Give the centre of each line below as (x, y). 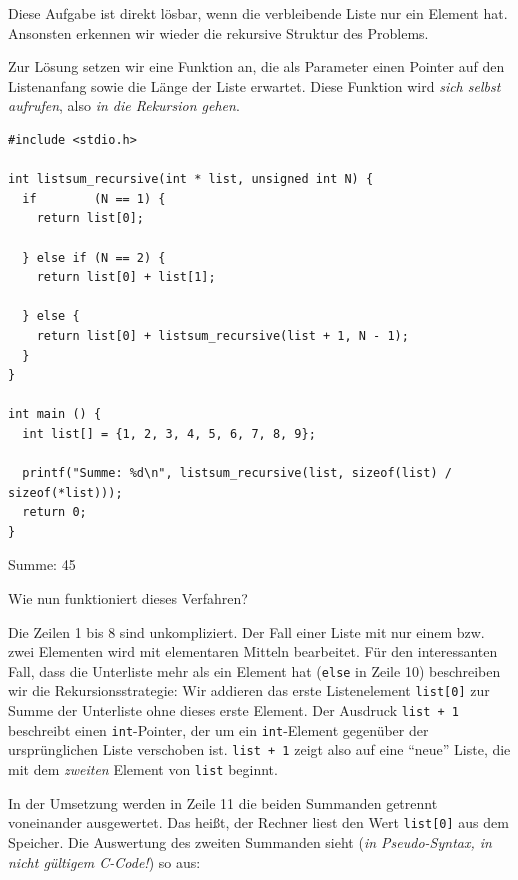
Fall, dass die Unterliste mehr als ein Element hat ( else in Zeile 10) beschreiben (254, 670)
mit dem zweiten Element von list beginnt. (143, 769)
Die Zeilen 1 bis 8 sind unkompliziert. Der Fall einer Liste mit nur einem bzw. (246, 631)
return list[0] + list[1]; (126, 277)
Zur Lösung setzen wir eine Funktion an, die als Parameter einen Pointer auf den (256, 66)
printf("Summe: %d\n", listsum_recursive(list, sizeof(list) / (237, 473)
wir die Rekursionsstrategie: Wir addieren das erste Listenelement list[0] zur (249, 690)
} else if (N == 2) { (94, 257)
